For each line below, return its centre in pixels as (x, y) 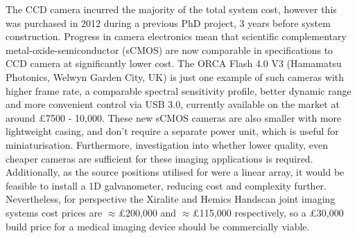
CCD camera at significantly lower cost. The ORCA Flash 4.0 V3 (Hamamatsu (174, 63)
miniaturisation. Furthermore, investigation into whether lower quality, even (167, 144)
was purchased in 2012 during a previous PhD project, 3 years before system (168, 22)
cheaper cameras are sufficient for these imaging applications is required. (159, 158)
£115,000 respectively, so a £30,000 (268, 212)
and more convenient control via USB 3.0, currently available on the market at (173, 104)
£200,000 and (147, 212)
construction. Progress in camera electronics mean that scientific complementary (176, 36)
